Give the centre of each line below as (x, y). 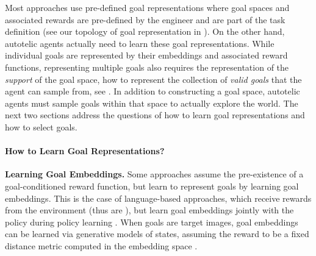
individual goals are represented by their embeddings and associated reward (146, 55)
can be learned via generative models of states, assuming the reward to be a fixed (157, 234)
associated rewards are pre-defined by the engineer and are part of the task (145, 19)
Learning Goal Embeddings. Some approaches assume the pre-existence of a (154, 174)
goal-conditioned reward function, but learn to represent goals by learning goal (152, 186)
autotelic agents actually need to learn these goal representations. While (140, 43)
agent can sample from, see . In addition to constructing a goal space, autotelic (153, 91)
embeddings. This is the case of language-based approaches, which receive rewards (158, 198)
